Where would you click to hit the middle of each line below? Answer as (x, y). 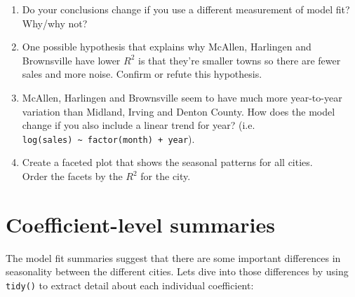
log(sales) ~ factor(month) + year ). (108, 138)
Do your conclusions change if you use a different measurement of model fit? (186, 9)
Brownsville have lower (71, 60)
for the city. (166, 176)
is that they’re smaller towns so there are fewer (240, 60)
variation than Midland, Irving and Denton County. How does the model (179, 111)
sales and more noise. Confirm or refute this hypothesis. (142, 74)
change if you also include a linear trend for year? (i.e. (139, 125)
